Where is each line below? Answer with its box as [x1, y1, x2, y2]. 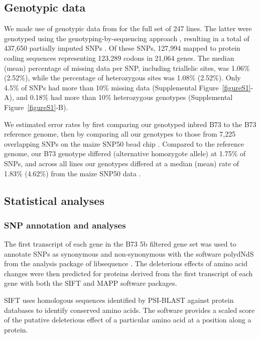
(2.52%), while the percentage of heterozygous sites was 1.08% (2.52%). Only [4, 72, 241, 83]
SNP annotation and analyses [4, 218, 126, 231]
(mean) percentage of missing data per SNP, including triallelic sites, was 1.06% [4, 62, 250, 73]
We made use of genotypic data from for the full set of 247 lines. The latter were [4, 23, 252, 34]
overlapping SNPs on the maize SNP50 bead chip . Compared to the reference [4, 138, 244, 149]
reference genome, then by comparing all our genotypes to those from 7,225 [4, 129, 236, 139]
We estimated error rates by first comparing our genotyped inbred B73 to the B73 [4, 119, 256, 129]
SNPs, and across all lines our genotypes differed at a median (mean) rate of [4, 158, 239, 168]
